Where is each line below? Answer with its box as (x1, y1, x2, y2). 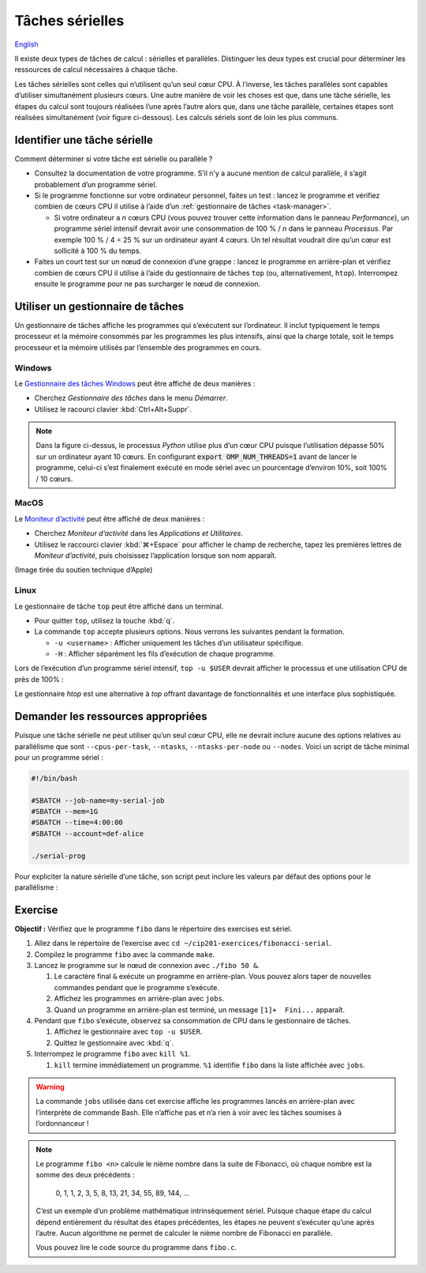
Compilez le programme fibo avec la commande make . (34, 949, 215, 959)
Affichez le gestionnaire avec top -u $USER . (54, 1027, 203, 1037)
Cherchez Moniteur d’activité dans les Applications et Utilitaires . (34, 529, 244, 538)
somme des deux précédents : (35, 1170, 135, 1180)
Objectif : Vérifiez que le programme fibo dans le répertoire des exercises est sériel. (14, 924, 292, 933)
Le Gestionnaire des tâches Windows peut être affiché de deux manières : (14, 379, 256, 388)
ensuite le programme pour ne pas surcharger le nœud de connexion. (34, 279, 261, 288)
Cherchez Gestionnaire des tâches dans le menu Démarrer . (34, 394, 228, 403)
